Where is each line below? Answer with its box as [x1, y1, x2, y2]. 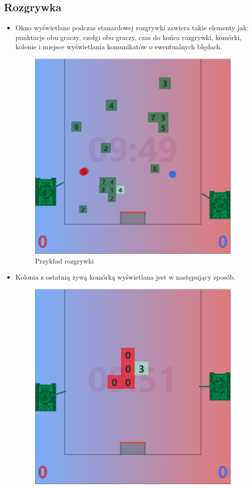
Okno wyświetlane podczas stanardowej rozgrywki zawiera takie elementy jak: [15, 22, 249, 33]
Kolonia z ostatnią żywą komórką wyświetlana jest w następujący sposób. [15, 272, 236, 282]
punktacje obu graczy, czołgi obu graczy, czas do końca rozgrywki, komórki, [15, 32, 242, 42]
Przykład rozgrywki [35, 255, 94, 265]
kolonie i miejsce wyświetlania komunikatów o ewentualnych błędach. [15, 41, 222, 52]
